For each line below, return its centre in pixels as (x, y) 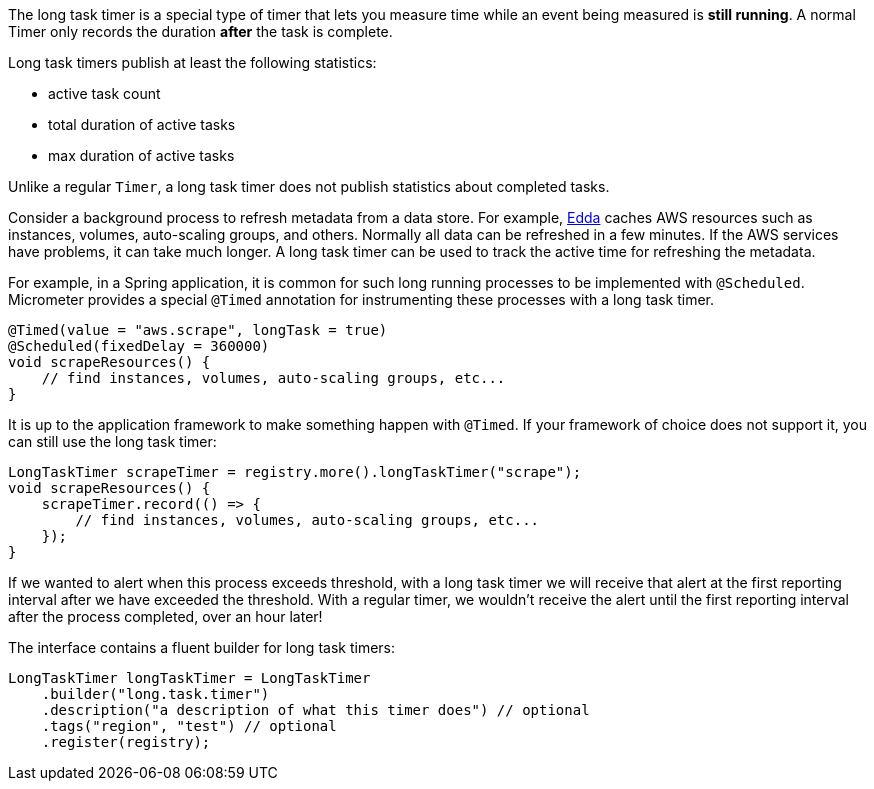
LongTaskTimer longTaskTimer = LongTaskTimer (189, 678)
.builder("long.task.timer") (155, 694)
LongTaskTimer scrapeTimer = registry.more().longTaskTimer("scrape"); (295, 472)
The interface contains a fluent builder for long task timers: (201, 647)
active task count (104, 93)
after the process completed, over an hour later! (165, 616)
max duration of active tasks (141, 155)
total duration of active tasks (142, 124)
